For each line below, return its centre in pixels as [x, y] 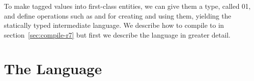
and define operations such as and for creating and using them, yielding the [118, 15]
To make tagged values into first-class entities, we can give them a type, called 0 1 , [127, 6]
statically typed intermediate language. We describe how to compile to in [114, 25]
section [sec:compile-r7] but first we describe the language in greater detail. [117, 34]
